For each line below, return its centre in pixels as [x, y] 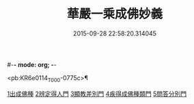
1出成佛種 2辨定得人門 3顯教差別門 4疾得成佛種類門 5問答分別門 [97, 94]
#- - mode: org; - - [32, 64]
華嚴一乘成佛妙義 [114, 14]
